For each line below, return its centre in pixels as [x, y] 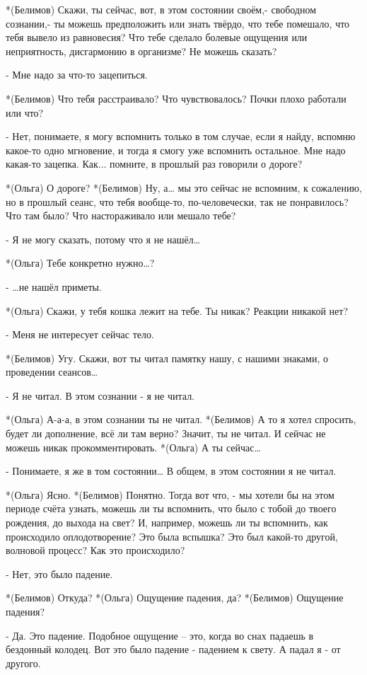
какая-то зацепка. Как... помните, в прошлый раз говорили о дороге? [154, 164]
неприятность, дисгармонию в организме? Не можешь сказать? [141, 51]
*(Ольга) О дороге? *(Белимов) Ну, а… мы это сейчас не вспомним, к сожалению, [184, 187]
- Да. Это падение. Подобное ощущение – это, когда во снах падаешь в [160, 635]
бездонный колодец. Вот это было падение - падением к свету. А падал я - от [173, 649]
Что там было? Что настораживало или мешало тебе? [121, 215]
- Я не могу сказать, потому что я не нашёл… [103, 239]
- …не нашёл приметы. [54, 286]
